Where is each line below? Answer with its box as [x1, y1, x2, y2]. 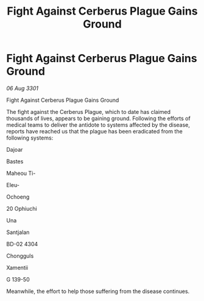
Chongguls [6, 252, 34, 260]
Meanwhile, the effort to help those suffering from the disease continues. [6, 288, 190, 295]
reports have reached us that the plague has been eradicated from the [6, 127, 183, 135]
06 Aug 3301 [6, 84, 38, 92]
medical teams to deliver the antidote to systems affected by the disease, [6, 121, 191, 129]
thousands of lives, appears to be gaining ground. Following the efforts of [6, 115, 191, 122]
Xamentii [6, 264, 29, 271]
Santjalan [6, 228, 30, 236]
